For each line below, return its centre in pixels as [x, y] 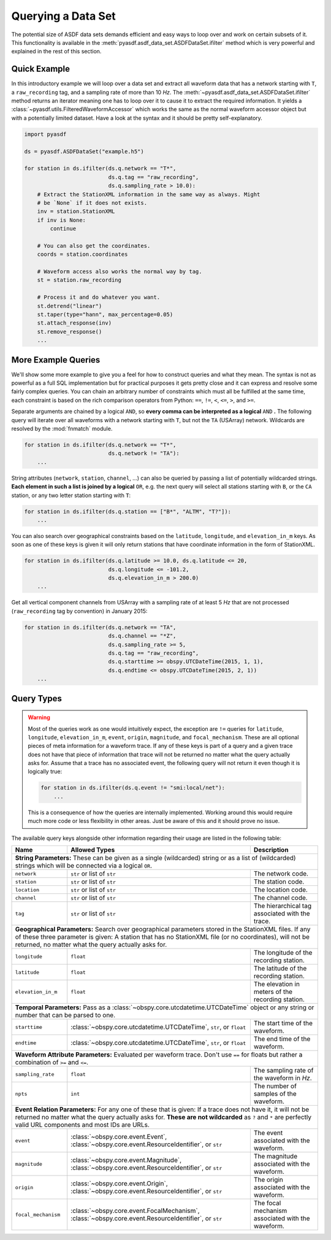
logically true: [45, 772]
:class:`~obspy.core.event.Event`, [119, 1137]
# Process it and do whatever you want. [99, 297]
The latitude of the [280, 968]
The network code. [281, 874]
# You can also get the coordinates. [94, 246]
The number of [275, 1086]
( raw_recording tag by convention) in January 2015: [79, 611]
